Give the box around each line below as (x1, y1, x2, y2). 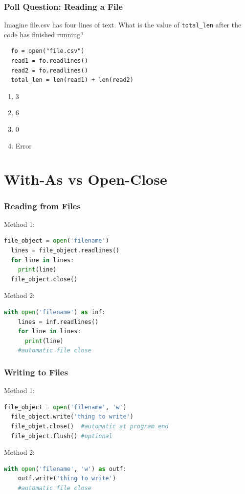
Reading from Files (4, 199, 81, 212)
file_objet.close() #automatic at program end (11, 422, 169, 430)
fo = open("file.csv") (11, 48, 85, 55)
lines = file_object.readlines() (11, 247, 120, 254)
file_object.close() (11, 275, 78, 283)
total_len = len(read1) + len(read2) (11, 76, 134, 84)
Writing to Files (4, 366, 68, 378)
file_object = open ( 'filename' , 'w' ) (4, 403, 127, 411)
